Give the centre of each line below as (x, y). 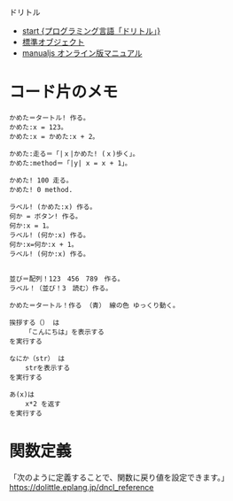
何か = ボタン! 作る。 (46, 216)
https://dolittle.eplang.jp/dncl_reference (82, 487)
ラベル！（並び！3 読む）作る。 (61, 288)
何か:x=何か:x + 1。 (43, 244)
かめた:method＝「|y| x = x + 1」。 (70, 163)
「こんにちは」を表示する (65, 332)
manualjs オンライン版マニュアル (82, 53)
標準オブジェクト (53, 42)
